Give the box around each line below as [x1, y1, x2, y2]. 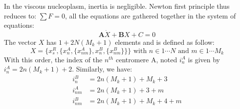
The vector [4, 37, 37, 47]
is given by [188, 54, 220, 64]
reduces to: [4, 10, 37, 20]
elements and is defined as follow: [115, 37, 215, 47]
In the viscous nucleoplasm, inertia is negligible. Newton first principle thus [4, 1, 230, 11]
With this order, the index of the [4, 54, 103, 64]
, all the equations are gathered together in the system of [65, 10, 236, 20]
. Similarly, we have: [72, 64, 132, 74]
